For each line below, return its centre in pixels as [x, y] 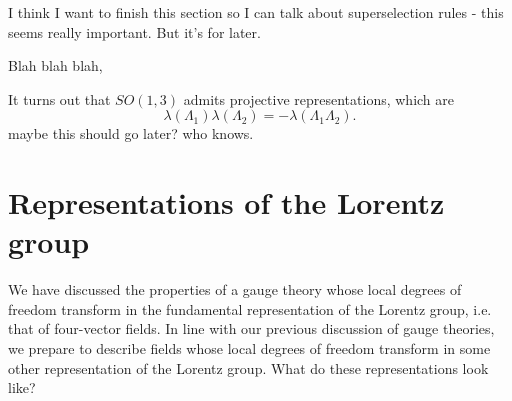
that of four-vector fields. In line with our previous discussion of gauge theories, [251, 328]
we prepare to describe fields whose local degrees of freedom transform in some [249, 348]
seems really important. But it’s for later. [134, 31]
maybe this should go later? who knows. [131, 133]
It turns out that [59, 98]
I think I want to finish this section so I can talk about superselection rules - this [256, 12]
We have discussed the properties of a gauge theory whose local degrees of [235, 289]
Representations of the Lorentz [226, 202]
